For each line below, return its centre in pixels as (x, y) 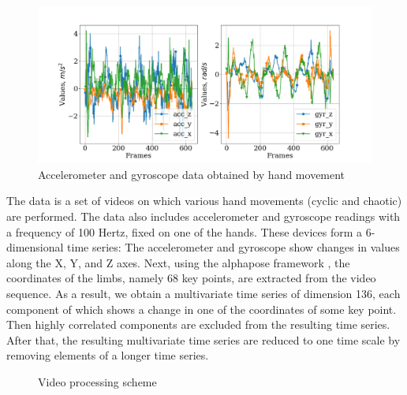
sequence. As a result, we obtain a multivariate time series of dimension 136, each (203, 293)
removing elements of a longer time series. (108, 355)
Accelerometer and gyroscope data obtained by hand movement (192, 174)
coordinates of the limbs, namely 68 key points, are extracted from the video (191, 278)
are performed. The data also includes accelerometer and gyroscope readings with (203, 216)
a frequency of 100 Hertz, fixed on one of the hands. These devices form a (185, 231)
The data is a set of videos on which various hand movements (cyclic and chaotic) (204, 201)
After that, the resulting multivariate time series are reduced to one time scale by (203, 339)
